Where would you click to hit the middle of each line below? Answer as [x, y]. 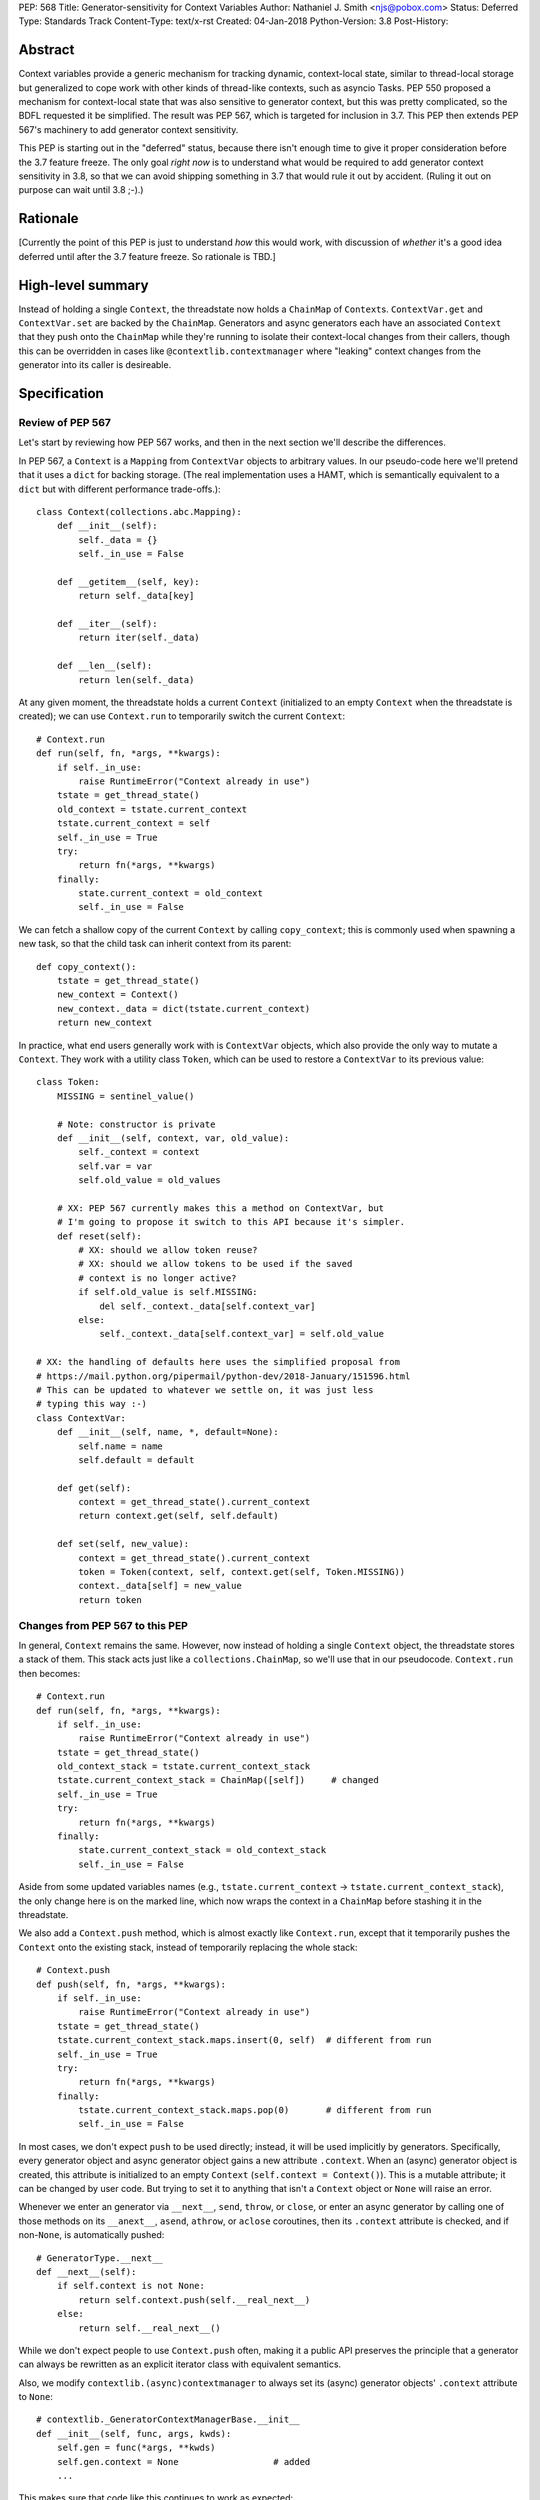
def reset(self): [99, 1236]
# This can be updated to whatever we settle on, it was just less [205, 1389]
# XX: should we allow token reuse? [168, 1250]
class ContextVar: [81, 1418]
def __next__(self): [86, 2271]
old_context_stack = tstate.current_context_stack [183, 1766]
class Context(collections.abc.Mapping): [139, 511]
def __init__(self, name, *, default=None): [167, 1432]
